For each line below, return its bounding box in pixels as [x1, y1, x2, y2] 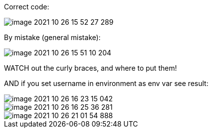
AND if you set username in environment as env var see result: [4, 79, 209, 88]
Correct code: [4, 2, 49, 11]
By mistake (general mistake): [4, 33, 101, 42]
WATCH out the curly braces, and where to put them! [4, 64, 177, 72]
